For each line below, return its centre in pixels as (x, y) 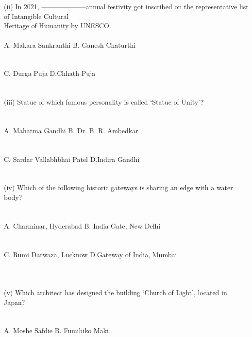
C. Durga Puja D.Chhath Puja (50, 73)
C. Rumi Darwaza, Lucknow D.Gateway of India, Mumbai (91, 254)
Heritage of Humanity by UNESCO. (58, 26)
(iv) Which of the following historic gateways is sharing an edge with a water (118, 187)
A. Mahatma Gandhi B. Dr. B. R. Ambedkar (71, 130)
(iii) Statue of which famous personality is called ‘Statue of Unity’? (104, 102)
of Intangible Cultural (36, 16)
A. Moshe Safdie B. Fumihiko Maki (56, 330)
